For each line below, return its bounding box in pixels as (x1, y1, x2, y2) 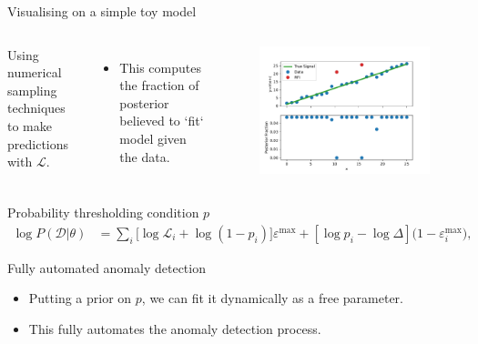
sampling (7, 80, 57, 99)
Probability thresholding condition (7, 203, 199, 222)
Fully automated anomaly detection (7, 258, 206, 277)
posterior (119, 93, 169, 112)
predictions (7, 134, 69, 153)
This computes (119, 57, 201, 76)
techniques (7, 98, 66, 117)
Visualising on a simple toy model (7, 2, 197, 20)
